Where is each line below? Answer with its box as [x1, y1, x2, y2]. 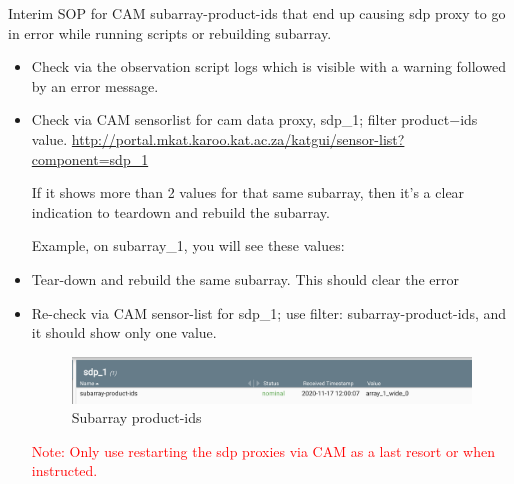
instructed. [31, 460, 98, 481]
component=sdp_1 [31, 148, 149, 169]
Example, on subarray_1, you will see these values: [31, 235, 345, 256]
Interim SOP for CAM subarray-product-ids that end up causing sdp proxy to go [8, 3, 506, 23]
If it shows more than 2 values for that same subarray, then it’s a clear [31, 182, 465, 203]
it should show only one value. [31, 322, 217, 343]
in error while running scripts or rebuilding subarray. [8, 22, 332, 43]
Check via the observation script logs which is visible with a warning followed [31, 56, 506, 77]
